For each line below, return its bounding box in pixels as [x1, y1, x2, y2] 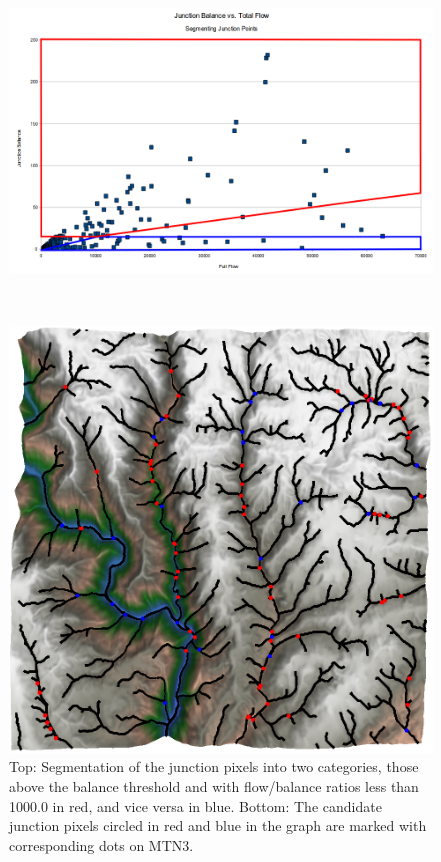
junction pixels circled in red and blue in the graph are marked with [9, 815, 427, 836]
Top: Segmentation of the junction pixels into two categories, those [9, 756, 419, 777]
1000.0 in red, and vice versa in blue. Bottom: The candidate [9, 795, 382, 816]
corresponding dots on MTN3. [9, 834, 194, 855]
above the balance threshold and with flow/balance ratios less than [9, 775, 419, 796]
